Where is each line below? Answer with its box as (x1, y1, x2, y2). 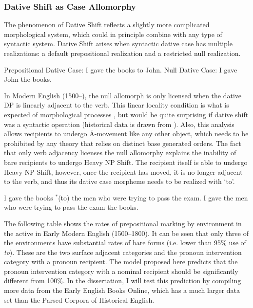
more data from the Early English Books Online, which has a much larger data (4, 285, 240, 295)
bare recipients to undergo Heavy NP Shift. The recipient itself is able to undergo (4, 157, 248, 167)
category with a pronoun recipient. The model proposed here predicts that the (4, 256, 238, 267)
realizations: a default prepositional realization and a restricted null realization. (4, 48, 241, 58)
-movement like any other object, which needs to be (94, 128, 249, 139)
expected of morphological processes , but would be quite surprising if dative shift (4, 109, 249, 119)
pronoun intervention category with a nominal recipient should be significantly (4, 266, 238, 276)
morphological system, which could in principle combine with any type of (4, 29, 222, 39)
